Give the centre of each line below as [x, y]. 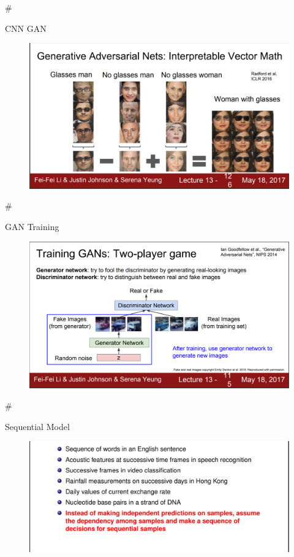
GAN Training [32, 227]
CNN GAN [26, 28]
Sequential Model [37, 426]
